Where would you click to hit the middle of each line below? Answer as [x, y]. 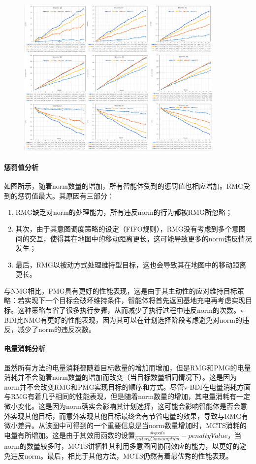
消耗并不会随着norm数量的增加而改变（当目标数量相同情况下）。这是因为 [120, 377]
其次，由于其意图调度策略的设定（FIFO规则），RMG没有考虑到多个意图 [130, 228]
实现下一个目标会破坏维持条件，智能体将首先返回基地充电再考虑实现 [135, 300]
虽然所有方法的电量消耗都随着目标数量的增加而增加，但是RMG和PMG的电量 [128, 367]
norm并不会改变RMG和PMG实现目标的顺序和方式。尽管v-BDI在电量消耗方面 [128, 386]
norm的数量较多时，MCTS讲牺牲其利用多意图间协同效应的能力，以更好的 [122, 446]
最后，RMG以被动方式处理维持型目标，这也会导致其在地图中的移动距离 [131, 264]
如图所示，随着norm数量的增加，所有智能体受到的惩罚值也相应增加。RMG [124, 186]
